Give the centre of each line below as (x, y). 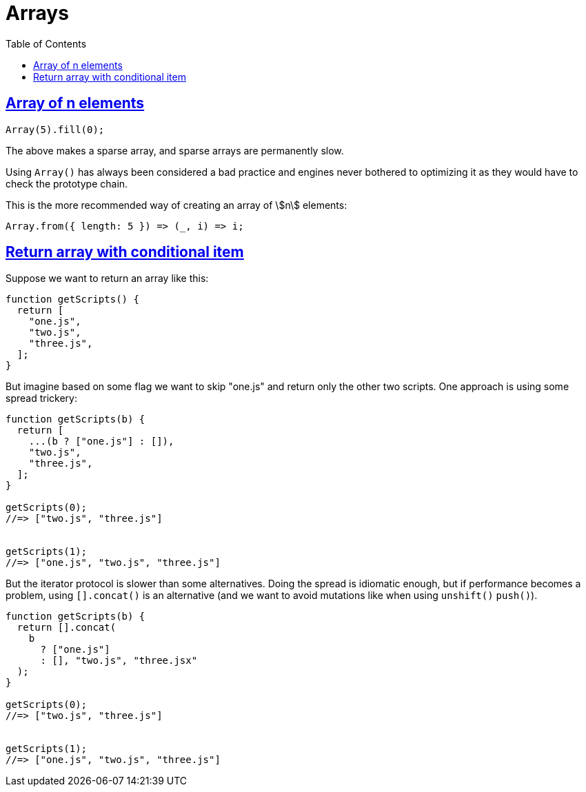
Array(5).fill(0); (55, 129)
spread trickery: (41, 398)
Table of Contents (46, 43)
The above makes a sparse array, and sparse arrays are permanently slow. (175, 150)
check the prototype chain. (67, 183)
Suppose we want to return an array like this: (107, 278)
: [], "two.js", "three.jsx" (119, 661)
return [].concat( (67, 628)
